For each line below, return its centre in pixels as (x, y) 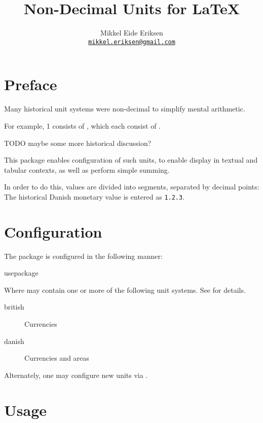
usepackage (21, 273)
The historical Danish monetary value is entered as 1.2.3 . (95, 196)
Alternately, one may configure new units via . (76, 375)
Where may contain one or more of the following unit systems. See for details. (125, 290)
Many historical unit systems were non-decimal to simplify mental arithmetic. (125, 109)
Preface (31, 84)
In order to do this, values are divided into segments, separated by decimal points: (132, 187)
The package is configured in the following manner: (83, 256)
